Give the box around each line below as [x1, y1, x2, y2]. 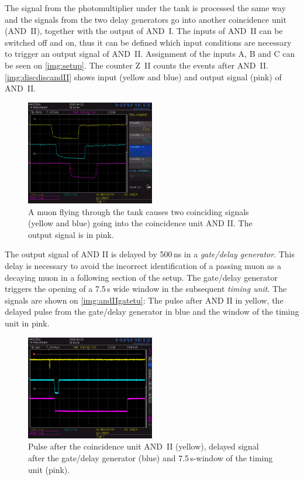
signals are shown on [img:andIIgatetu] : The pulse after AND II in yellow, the [5, 294, 284, 306]
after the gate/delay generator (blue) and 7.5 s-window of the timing [28, 451, 273, 464]
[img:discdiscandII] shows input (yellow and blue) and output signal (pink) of [5, 70, 282, 83]
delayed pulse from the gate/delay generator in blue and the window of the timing [5, 305, 299, 318]
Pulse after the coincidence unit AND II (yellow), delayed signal [28, 440, 259, 452]
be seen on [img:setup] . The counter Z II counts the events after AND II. [5, 59, 268, 71]
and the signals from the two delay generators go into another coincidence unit [5, 13, 286, 25]
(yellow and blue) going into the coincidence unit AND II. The [28, 217, 253, 229]
